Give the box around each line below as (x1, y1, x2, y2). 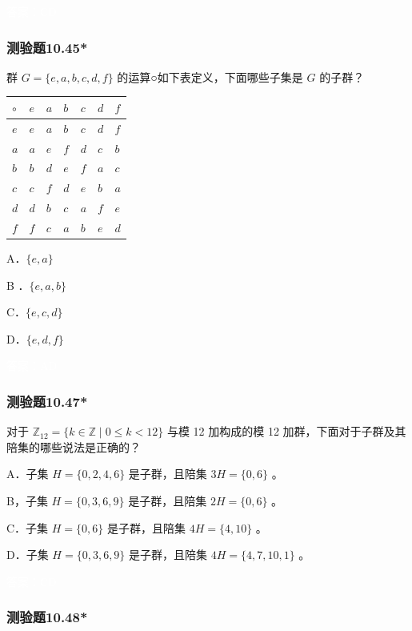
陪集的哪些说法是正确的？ (6, 438, 141, 455)
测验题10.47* (6, 391, 88, 411)
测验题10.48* (6, 607, 88, 627)
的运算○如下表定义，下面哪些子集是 (117, 68, 303, 85)
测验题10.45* (6, 37, 88, 57)
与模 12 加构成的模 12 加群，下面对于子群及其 (166, 423, 406, 440)
